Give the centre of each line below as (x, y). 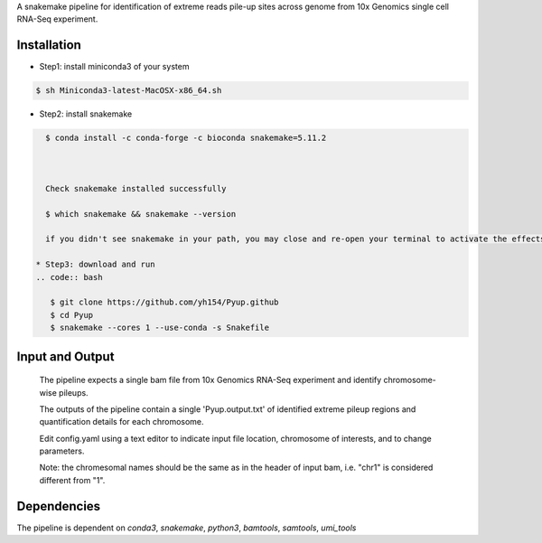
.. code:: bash (69, 277)
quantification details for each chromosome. (121, 422)
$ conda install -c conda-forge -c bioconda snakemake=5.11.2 (186, 138)
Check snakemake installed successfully (136, 188)
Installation (49, 45)
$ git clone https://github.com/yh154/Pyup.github (164, 302)
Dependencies (59, 506)
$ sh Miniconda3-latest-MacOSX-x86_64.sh (129, 91)
